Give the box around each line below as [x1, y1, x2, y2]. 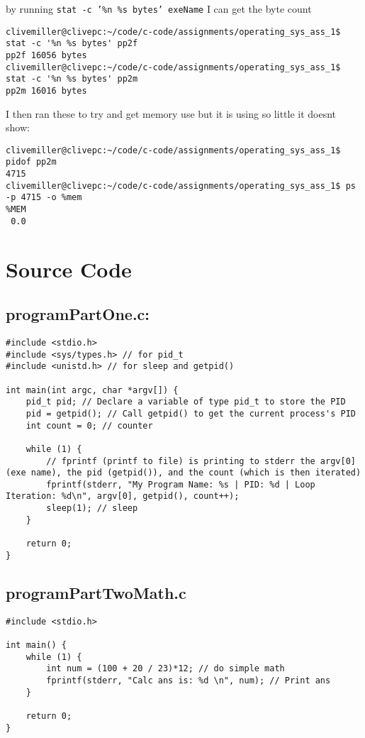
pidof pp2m [6, 157, 57, 167]
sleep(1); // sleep [46, 503, 138, 514]
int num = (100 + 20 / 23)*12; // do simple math [46, 663, 285, 674]
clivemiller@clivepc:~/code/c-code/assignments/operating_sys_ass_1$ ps [6, 180, 356, 191]
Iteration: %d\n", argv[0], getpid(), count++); [6, 491, 240, 502]
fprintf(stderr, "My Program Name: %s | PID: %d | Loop [46, 479, 315, 490]
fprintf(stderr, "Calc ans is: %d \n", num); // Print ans [46, 675, 331, 685]
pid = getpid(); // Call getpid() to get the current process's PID [26, 408, 356, 419]
